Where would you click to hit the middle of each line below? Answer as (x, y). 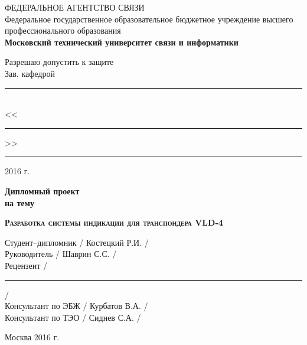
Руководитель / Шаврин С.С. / (61, 254)
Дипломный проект (42, 191)
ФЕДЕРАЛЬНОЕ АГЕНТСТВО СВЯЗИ (75, 7)
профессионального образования (63, 30)
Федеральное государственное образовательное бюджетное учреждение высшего (149, 19)
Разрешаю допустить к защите (59, 62)
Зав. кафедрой (30, 73)
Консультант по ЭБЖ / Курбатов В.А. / (76, 306)
